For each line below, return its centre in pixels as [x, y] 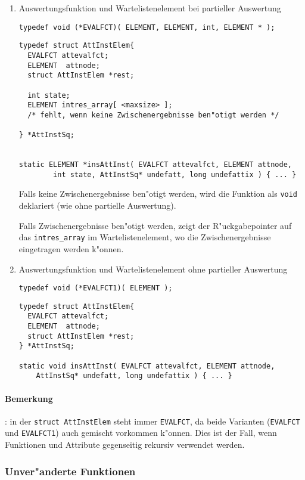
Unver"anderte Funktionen [70, 471]
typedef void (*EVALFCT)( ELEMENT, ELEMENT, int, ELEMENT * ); [147, 27]
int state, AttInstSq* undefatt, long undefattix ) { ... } [175, 174]
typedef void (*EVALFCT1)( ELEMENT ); [96, 288]
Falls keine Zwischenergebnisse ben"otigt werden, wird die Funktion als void [158, 193]
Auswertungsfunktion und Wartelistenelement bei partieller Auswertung [150, 8]
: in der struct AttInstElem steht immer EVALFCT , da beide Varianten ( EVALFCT [152, 421]
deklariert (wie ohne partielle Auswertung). [97, 205]
